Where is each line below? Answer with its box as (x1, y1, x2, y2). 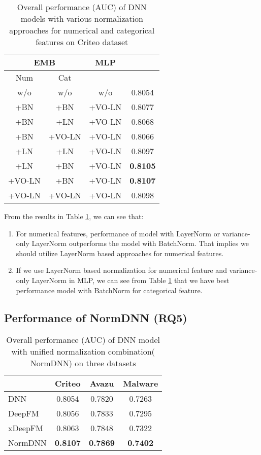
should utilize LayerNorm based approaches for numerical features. (16, 248, 224, 258)
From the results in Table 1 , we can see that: (4, 211, 144, 221)
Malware (123, 377, 158, 390)
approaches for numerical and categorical (9, 24, 155, 36)
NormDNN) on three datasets (30, 357, 136, 369)
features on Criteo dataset (36, 36, 128, 48)
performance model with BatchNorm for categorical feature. (16, 285, 203, 295)
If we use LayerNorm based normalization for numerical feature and (16, 265, 227, 275)
